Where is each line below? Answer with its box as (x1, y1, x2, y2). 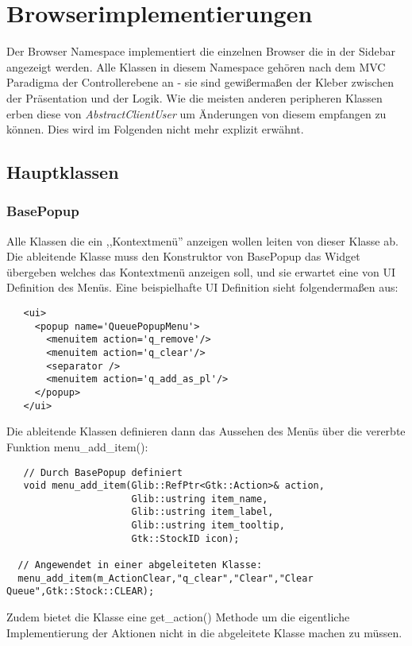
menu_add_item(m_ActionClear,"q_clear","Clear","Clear (17, 572, 314, 584)
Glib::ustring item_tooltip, (131, 520, 285, 532)
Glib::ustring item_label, (131, 506, 274, 518)
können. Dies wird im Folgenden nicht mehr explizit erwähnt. (6, 121, 304, 137)
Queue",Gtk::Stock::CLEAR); (6, 586, 155, 598)
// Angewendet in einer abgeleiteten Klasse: (17, 559, 263, 571)
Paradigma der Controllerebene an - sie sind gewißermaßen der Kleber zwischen (6, 74, 394, 91)
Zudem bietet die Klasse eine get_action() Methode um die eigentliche (6, 609, 350, 625)
